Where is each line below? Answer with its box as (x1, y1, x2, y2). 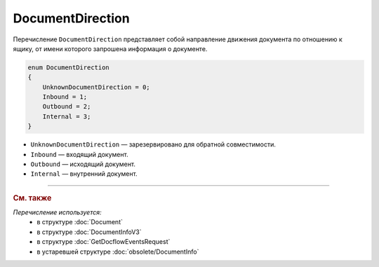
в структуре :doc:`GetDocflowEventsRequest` (36, 238, 171, 246)
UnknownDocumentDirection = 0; (42, 83, 150, 91)
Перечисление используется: (13, 208, 102, 217)
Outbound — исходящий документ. (30, 160, 136, 168)
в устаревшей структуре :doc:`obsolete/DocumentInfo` (36, 247, 199, 256)
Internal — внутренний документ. (30, 170, 138, 178)
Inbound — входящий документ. (30, 150, 129, 158)
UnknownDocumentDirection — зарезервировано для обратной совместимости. (30, 140, 277, 149)
